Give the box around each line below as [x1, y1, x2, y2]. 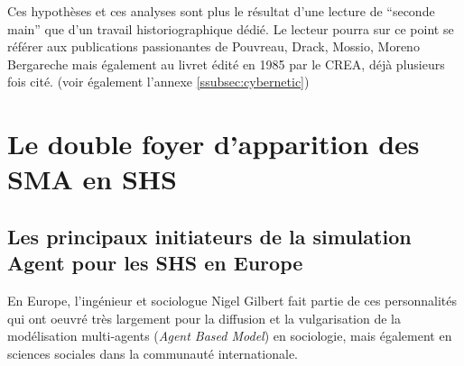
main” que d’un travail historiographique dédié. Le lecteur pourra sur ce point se [7, 19, 454, 38]
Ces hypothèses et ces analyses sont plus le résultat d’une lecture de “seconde [7, 2, 435, 20]
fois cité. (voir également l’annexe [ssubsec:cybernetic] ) [7, 72, 310, 91]
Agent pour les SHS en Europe [7, 249, 303, 277]
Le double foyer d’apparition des [7, 125, 420, 162]
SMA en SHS [7, 160, 177, 197]
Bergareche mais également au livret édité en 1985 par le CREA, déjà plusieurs [7, 54, 445, 73]
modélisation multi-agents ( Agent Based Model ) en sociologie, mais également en [7, 326, 452, 345]
